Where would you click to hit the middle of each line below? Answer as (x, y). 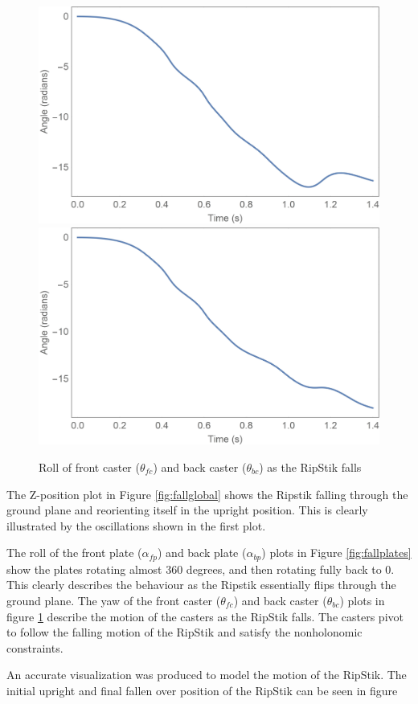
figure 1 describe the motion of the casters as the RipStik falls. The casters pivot (205, 616)
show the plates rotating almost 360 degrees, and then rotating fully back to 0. (201, 569)
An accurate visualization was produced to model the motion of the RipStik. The (207, 675)
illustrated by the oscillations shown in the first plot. (136, 525)
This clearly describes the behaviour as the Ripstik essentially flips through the (201, 585)
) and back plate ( (202, 553)
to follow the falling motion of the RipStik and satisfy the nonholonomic (184, 632)
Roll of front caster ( (89, 467)
